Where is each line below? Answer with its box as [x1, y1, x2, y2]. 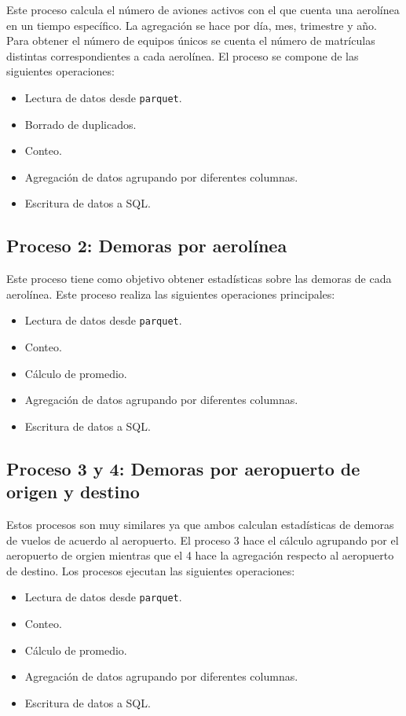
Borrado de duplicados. [24, 116, 137, 132]
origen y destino [6, 479, 140, 504]
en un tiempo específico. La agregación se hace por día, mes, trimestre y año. [6, 17, 377, 33]
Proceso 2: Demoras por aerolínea [6, 233, 287, 258]
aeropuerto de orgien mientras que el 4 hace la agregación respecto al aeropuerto [6, 547, 394, 564]
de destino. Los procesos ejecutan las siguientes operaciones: [6, 562, 295, 578]
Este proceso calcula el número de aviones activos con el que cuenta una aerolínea [6, 2, 400, 17]
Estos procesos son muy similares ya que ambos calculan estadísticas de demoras [6, 516, 394, 533]
